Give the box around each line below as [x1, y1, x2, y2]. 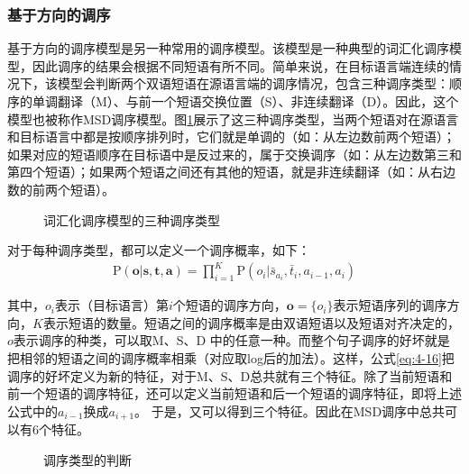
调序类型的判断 [43, 450, 132, 469]
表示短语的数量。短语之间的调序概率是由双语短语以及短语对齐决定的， [42, 313, 460, 332]
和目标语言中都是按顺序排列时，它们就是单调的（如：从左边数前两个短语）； [7, 127, 455, 146]
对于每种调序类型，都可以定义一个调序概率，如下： [7, 241, 310, 260]
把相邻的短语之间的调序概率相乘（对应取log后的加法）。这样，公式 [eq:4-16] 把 [7, 349, 455, 368]
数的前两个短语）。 [7, 179, 115, 198]
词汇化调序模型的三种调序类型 [43, 210, 220, 229]
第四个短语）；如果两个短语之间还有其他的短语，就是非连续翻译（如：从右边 [7, 162, 455, 181]
